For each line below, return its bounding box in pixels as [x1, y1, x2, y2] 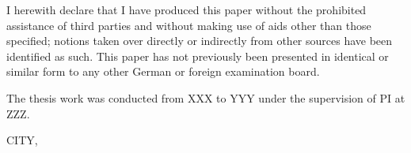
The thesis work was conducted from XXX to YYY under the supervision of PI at [6, 89, 405, 106]
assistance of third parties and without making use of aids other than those [6, 17, 371, 33]
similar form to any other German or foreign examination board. [6, 63, 320, 80]
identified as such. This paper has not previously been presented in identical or [6, 47, 389, 64]
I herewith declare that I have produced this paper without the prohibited [6, 2, 367, 17]
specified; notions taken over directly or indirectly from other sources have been [6, 32, 393, 49]
